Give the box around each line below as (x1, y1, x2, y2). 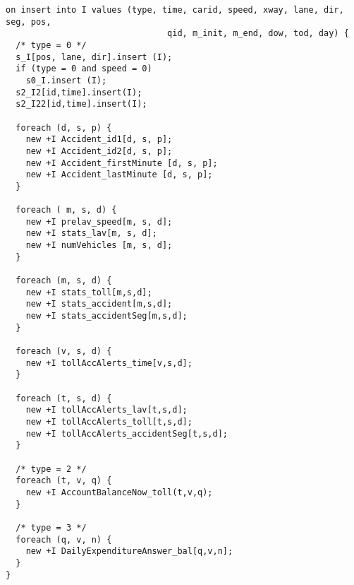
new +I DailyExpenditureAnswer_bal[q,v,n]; (25, 546, 233, 557)
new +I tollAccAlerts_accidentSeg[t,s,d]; (25, 428, 228, 439)
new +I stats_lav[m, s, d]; (25, 228, 157, 239)
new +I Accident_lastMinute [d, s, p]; (25, 170, 213, 180)
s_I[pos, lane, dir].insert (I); (16, 52, 173, 62)
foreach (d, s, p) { (16, 122, 112, 133)
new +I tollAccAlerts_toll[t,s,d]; (25, 416, 193, 427)
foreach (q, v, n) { (16, 534, 112, 545)
